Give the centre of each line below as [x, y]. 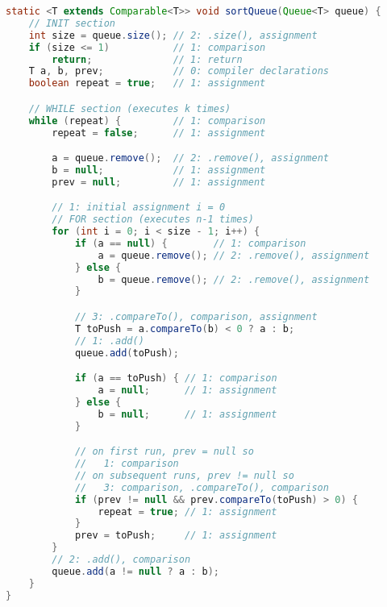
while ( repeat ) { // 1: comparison [147, 121]
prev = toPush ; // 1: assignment [176, 536]
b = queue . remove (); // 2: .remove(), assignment [234, 279]
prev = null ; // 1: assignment [159, 182]
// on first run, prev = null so [164, 452]
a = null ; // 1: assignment [187, 391]
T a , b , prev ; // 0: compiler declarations [179, 71]
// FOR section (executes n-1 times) [153, 220]
